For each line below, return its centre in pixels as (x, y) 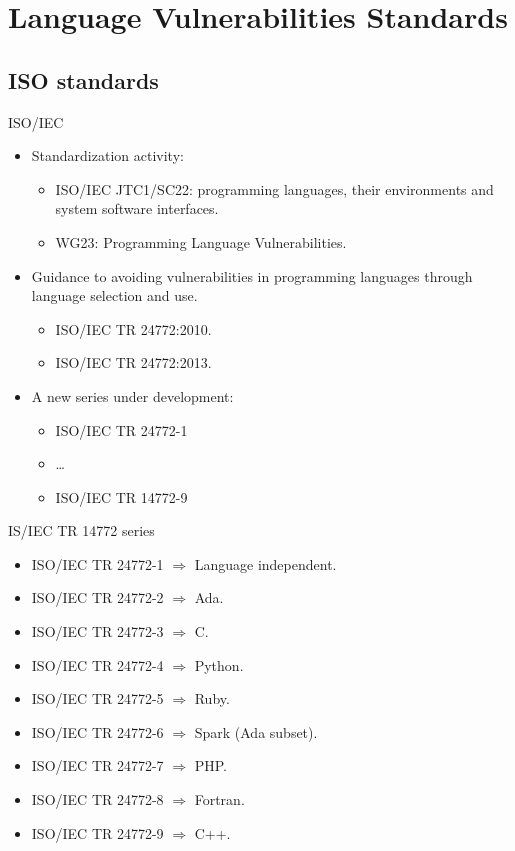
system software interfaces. (137, 208)
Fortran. (219, 799)
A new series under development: (132, 395)
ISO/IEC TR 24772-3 (97, 631)
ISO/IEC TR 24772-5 (97, 698)
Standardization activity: (107, 155)
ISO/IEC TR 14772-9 (121, 496)
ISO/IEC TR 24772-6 (97, 731)
